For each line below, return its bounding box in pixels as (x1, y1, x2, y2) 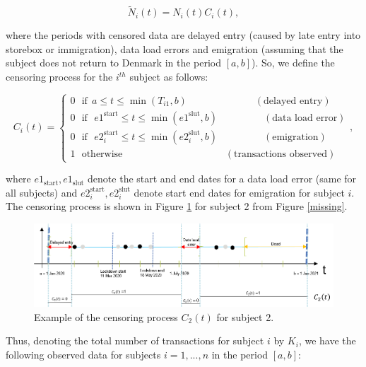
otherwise (81, 148, 123, 159)
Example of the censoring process (34, 309, 178, 324)
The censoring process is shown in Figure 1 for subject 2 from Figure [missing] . (6, 199, 348, 214)
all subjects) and (6, 185, 78, 199)
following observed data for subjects (6, 346, 161, 361)
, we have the (298, 333, 356, 348)
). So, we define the (252, 55, 335, 70)
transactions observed (233, 148, 328, 159)
